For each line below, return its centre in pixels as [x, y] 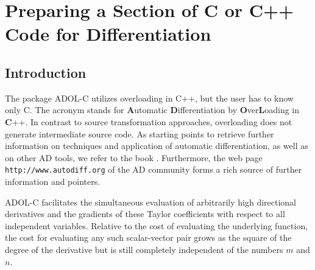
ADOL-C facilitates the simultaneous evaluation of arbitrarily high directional [150, 202]
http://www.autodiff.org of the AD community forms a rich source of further [154, 169]
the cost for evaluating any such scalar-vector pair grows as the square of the [148, 237]
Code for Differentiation [108, 34]
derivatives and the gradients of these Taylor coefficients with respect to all [145, 214]
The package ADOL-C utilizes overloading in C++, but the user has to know [149, 98]
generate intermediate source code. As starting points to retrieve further [140, 133]
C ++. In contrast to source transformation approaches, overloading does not [149, 121]
